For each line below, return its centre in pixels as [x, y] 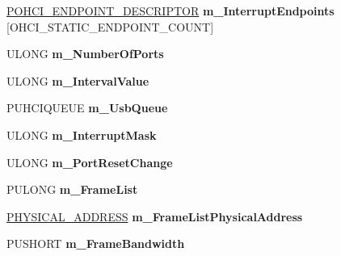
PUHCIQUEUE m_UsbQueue [87, 108]
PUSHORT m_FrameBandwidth [96, 243]
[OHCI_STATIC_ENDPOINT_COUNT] [110, 26]
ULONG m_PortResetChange [90, 162]
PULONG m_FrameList [72, 189]
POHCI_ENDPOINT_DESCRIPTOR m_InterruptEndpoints [170, 10]
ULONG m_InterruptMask [82, 134]
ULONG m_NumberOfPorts [85, 54]
